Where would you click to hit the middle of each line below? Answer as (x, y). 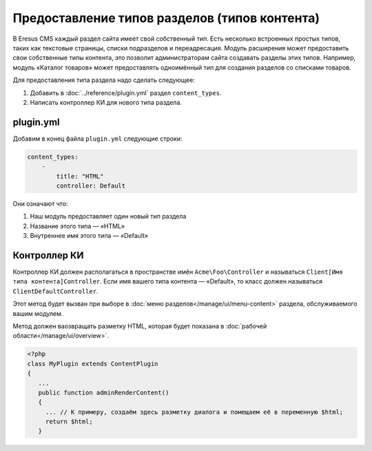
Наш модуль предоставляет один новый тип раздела (108, 217)
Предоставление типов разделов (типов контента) (166, 18)
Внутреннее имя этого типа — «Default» (89, 236)
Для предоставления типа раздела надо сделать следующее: (104, 80)
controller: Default (91, 186)
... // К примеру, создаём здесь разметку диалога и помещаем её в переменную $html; (194, 412)
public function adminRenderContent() (104, 392)
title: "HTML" (80, 176)
